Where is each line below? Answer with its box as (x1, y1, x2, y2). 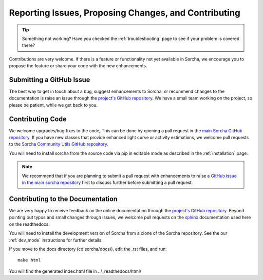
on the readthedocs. (9, 221, 50, 227)
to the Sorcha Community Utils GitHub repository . (9, 141, 109, 147)
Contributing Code (9, 115, 67, 123)
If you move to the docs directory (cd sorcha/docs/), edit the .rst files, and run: (9, 246, 167, 252)
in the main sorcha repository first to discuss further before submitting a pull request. (22, 180, 193, 185)
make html (18, 258, 41, 263)
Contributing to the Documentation (9, 195, 118, 203)
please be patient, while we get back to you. (9, 102, 98, 108)
